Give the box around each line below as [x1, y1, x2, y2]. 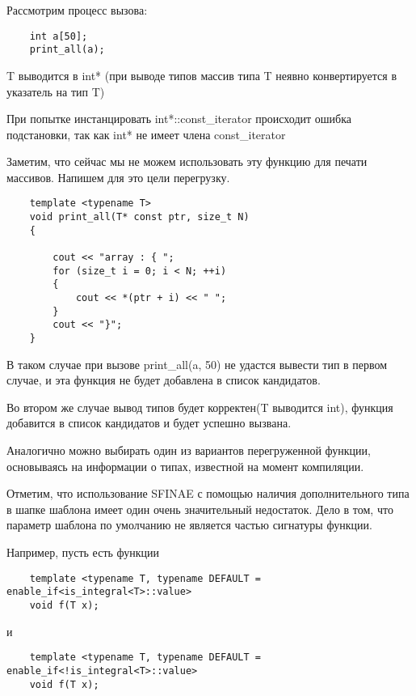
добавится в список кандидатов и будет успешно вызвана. [6, 414, 292, 431]
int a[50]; [29, 30, 88, 42]
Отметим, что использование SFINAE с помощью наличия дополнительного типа [6, 485, 410, 502]
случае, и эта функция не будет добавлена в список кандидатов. [6, 371, 321, 388]
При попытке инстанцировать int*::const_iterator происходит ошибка [6, 110, 352, 127]
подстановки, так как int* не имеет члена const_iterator [6, 125, 286, 142]
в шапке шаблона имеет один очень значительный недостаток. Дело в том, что [6, 500, 393, 517]
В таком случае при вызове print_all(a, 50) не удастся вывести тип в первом [6, 355, 388, 372]
